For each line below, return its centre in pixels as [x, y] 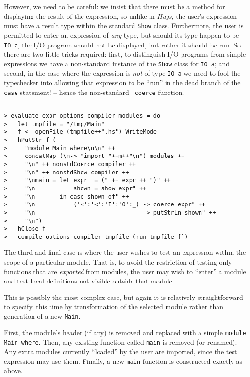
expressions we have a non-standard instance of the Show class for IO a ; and [117, 63]
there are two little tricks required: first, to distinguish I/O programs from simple [125, 54]
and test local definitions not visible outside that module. [89, 281]
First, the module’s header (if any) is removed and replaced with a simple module [125, 332]
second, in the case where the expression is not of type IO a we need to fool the [122, 73]
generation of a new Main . [42, 316]
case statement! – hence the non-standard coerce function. [94, 92]
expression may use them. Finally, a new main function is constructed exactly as [123, 361]
